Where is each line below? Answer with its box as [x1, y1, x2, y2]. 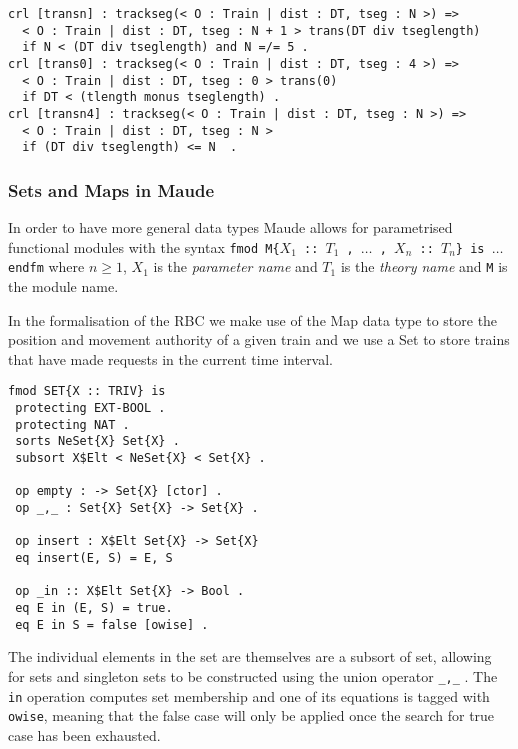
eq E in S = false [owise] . [15, 617, 209, 632]
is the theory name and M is [340, 256, 508, 277]
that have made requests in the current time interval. [8, 348, 334, 369]
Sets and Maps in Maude [8, 177, 215, 202]
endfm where [8, 256, 85, 277]
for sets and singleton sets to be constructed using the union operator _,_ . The [8, 665, 498, 686]
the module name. [8, 276, 119, 297]
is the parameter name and [153, 256, 318, 277]
